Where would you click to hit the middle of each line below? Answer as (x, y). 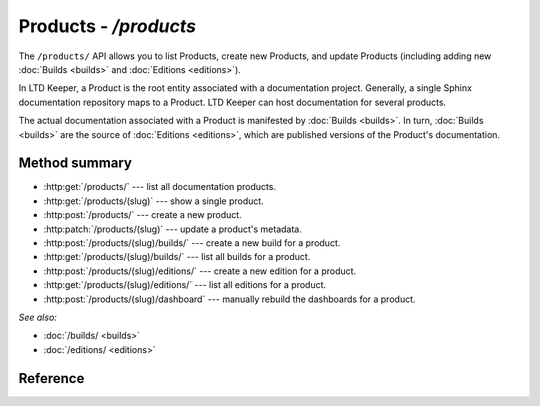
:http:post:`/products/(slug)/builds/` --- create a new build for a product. (192, 242)
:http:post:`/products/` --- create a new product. (142, 215)
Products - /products (107, 26)
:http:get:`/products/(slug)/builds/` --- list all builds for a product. (177, 257)
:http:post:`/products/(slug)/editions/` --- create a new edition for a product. (200, 271)
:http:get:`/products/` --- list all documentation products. (160, 187)
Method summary (75, 163)
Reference (51, 378)
